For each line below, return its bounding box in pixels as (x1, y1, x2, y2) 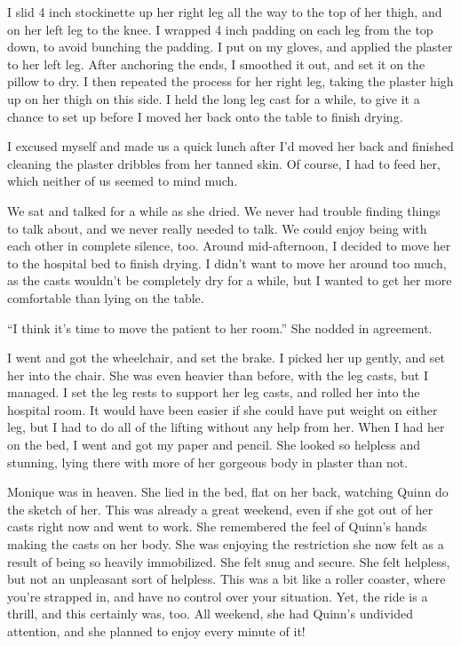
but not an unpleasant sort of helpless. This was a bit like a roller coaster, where (7, 570, 446, 588)
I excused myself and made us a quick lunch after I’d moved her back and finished (7, 137, 454, 156)
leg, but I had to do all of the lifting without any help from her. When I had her (7, 418, 445, 436)
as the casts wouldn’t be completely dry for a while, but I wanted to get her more (7, 271, 452, 290)
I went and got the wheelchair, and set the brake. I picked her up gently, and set (7, 348, 445, 367)
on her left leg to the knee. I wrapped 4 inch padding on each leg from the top (7, 20, 433, 38)
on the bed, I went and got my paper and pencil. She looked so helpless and (7, 435, 420, 454)
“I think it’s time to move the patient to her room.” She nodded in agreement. (7, 318, 433, 337)
